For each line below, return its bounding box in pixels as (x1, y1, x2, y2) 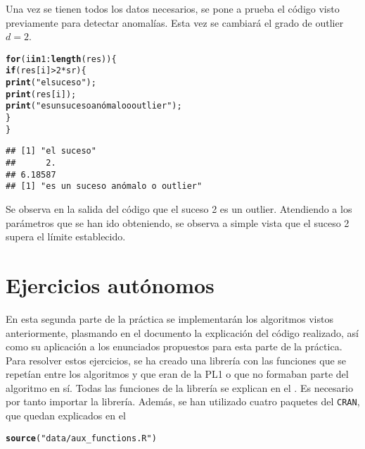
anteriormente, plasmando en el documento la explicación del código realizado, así (6, 325, 359, 340)
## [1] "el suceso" (6, 146, 96, 156)
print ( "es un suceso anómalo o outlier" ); (6, 101, 182, 111)
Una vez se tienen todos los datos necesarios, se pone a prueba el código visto (6, 1, 340, 16)
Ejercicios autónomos (6, 270, 214, 299)
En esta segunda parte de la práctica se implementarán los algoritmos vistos (6, 311, 333, 326)
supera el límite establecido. (6, 229, 126, 244)
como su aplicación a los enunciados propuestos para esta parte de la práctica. (6, 339, 342, 354)
